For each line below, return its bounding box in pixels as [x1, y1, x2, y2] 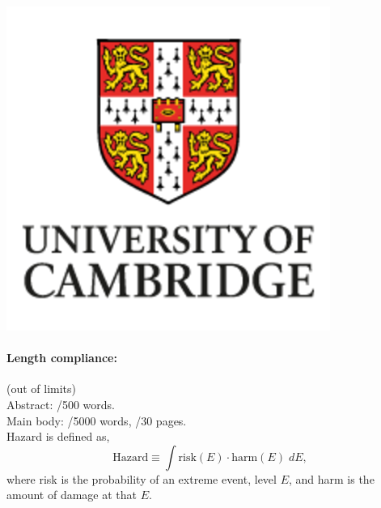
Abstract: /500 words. [6, 395, 116, 412]
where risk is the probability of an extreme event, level [6, 470, 277, 487]
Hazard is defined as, [6, 428, 110, 445]
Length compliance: [6, 349, 117, 366]
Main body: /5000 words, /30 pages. [6, 412, 187, 429]
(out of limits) [6, 380, 77, 397]
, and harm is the [288, 470, 375, 487]
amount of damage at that [6, 486, 137, 503]
